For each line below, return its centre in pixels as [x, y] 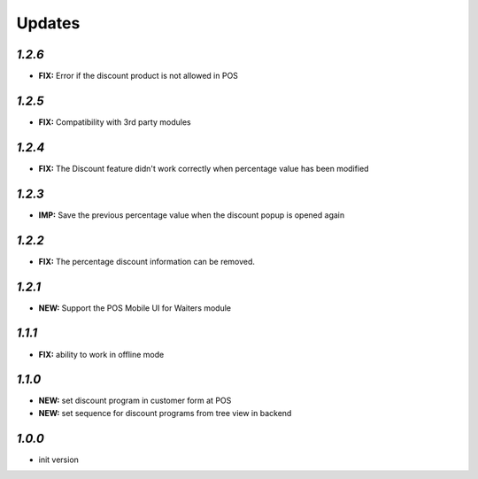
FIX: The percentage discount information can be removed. [147, 261]
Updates [48, 23]
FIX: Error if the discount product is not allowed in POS [139, 76]
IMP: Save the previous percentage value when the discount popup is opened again [192, 215]
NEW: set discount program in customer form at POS [135, 401]
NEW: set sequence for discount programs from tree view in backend [165, 413]
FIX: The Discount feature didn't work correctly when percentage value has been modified [204, 168]
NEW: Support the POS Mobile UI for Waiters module [135, 308]
